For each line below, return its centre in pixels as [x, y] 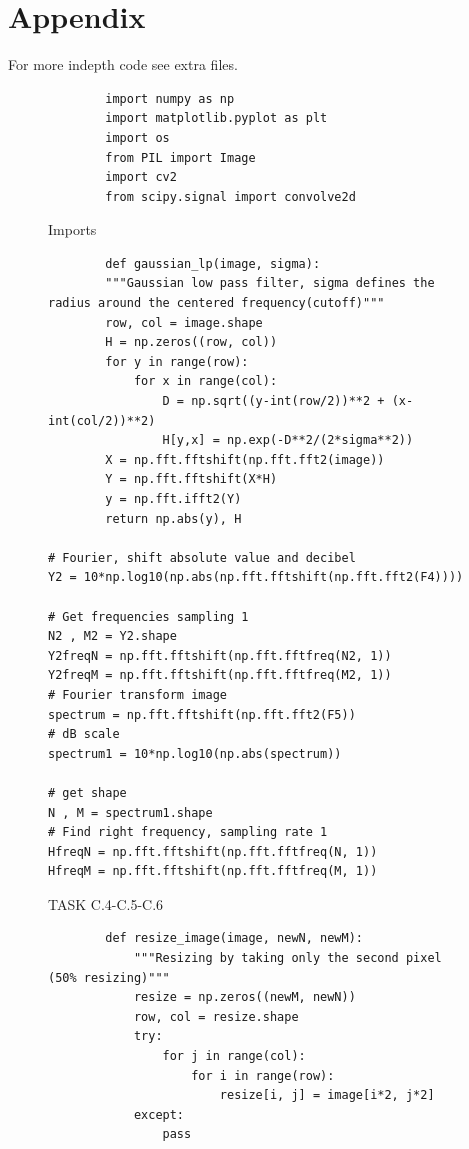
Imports [72, 229]
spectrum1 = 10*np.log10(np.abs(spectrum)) [195, 753]
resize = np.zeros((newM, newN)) [244, 997]
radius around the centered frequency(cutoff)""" [216, 303]
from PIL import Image [180, 157]
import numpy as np [170, 98]
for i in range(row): [263, 1075]
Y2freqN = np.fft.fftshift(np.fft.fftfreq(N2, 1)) [220, 655]
